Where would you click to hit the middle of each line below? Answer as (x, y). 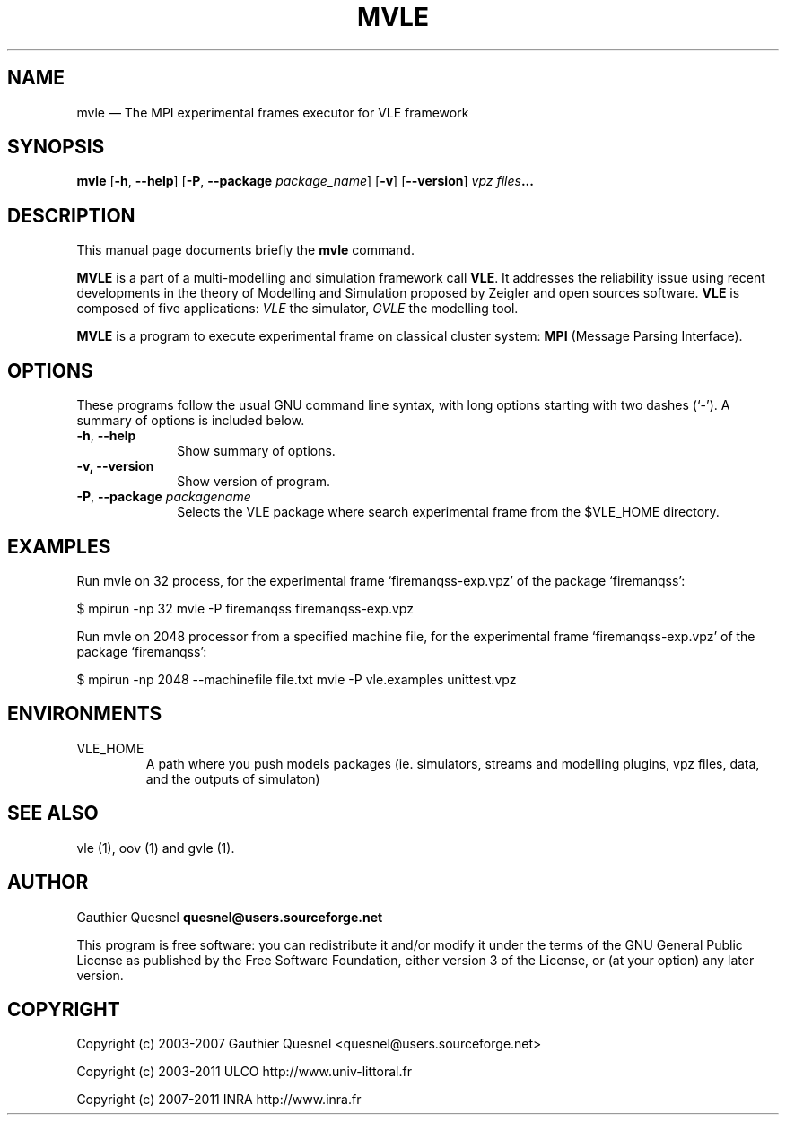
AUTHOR (48, 883)
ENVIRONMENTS (85, 714)
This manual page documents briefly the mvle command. (245, 250)
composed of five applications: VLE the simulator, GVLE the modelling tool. (297, 309)
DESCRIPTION (71, 215)
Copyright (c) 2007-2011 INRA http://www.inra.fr (219, 1100)
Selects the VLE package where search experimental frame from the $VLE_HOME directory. (448, 512)
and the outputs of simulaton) (233, 778)
